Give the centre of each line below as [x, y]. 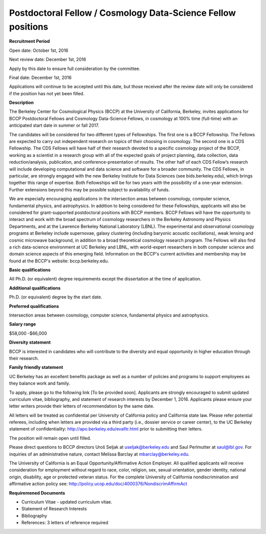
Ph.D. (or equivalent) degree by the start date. [56, 297]
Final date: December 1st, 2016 [40, 77]
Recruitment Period [30, 41]
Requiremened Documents [37, 493]
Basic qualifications [30, 270]
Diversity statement [30, 342]
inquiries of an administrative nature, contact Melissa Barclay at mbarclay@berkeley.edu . [99, 454]
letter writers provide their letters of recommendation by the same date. [82, 406]
